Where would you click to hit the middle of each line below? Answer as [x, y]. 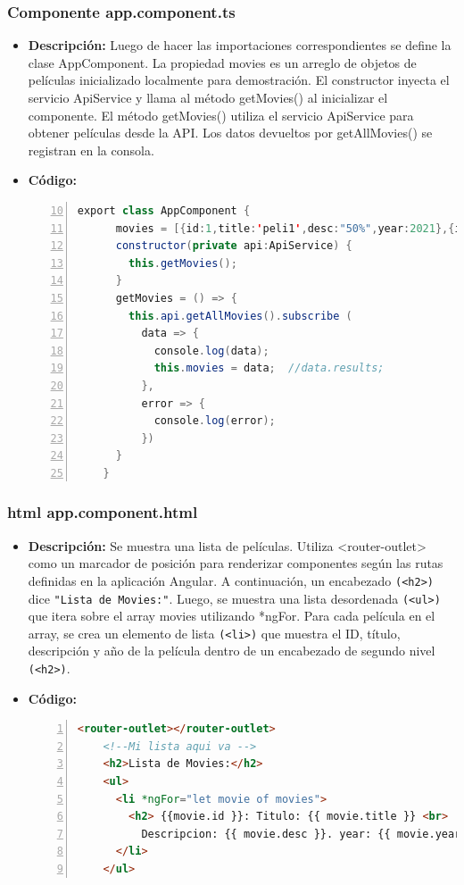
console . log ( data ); [211, 351]
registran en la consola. [91, 150]
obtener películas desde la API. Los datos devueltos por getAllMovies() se [230, 133]
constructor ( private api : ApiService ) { [234, 246]
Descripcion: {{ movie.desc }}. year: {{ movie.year [301, 834]
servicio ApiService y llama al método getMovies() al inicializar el [208, 97]
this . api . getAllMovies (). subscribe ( [240, 316]
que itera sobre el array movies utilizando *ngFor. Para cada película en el [232, 616]
